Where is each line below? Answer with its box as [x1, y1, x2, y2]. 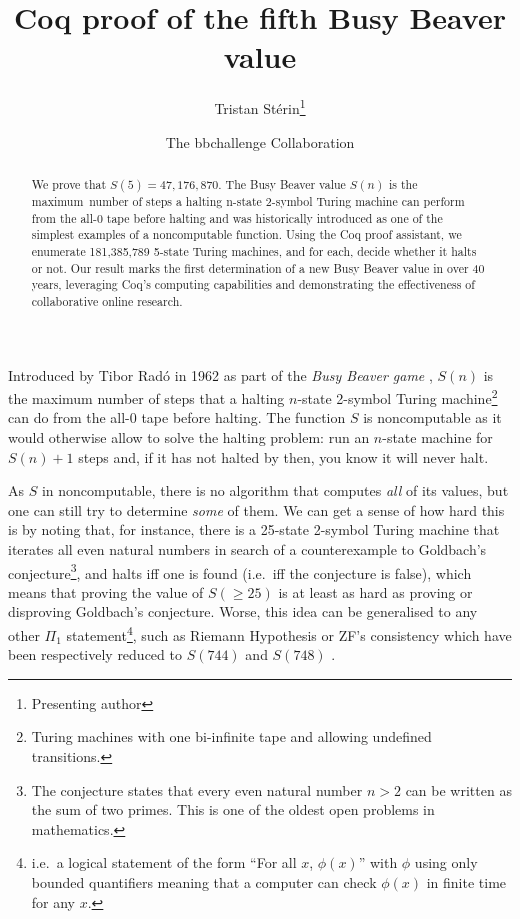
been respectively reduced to [8, 644, 182, 665]
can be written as [405, 779, 512, 800]
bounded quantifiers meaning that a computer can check [31, 872, 377, 893]
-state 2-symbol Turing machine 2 [297, 385, 498, 408]
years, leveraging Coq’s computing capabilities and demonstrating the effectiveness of [31, 276, 475, 293]
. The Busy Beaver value [218, 175, 346, 192]
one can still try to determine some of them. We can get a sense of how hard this [8, 499, 505, 520]
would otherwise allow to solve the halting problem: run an [8, 427, 370, 448]
